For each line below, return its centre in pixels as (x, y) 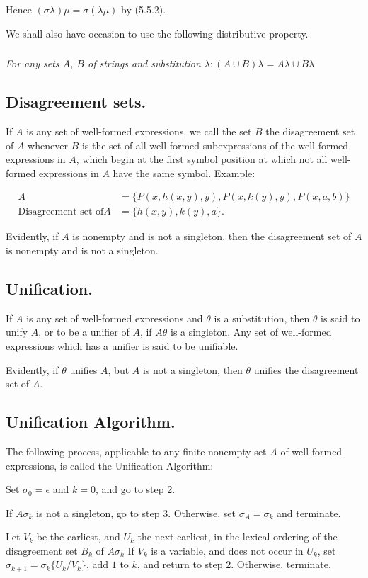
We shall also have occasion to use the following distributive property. (157, 33)
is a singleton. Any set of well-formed (251, 332)
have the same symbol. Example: (184, 172)
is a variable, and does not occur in (227, 550)
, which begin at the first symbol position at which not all (202, 159)
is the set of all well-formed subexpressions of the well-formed (215, 145)
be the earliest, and (78, 537)
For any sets (33, 63)
